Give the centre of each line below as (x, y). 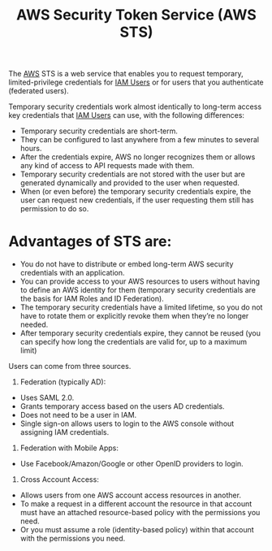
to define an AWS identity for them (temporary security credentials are (138, 290)
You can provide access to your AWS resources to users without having (140, 281)
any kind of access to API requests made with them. (107, 166)
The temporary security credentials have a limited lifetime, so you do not (141, 307)
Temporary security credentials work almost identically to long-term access (135, 106)
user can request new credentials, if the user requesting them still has (137, 200)
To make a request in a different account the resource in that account (136, 504)
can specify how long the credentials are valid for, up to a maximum (134, 342)
